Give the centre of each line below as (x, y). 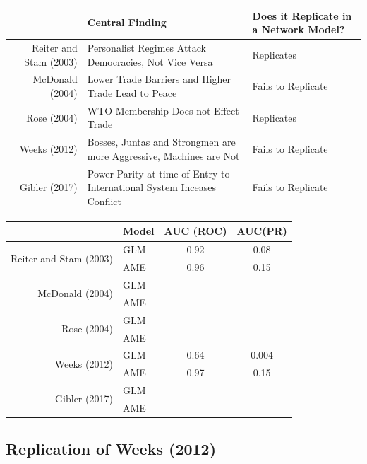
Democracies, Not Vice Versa (150, 61)
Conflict (104, 201)
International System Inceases (152, 187)
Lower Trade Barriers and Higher (159, 79)
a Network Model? (299, 29)
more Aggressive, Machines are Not (163, 155)
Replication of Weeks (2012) (111, 449)
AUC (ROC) (195, 231)
